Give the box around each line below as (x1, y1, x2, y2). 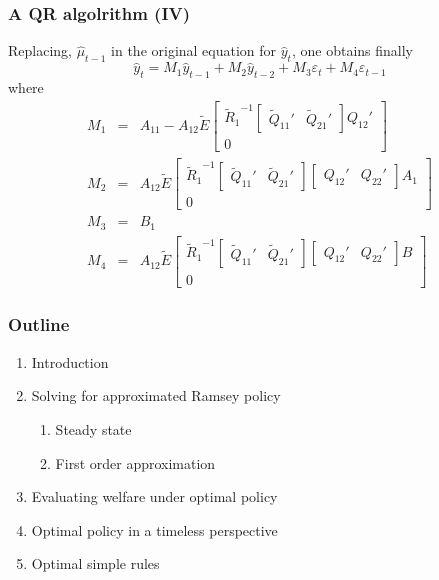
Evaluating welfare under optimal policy (31, 486, 278, 507)
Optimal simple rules (31, 553, 160, 574)
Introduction (31, 351, 109, 372)
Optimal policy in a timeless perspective (31, 519, 278, 540)
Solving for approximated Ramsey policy (31, 385, 281, 406)
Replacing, (8, 40, 72, 61)
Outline (8, 312, 70, 337)
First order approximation (55, 452, 216, 473)
